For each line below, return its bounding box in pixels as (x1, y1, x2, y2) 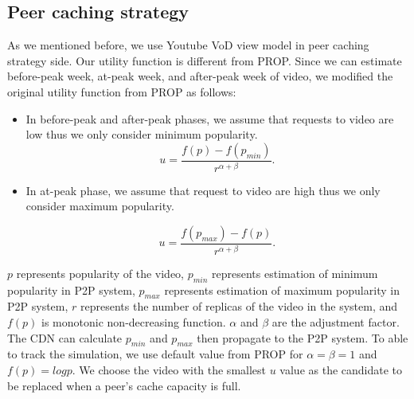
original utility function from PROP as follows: (7, 83, 236, 100)
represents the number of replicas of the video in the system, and (80, 298, 397, 315)
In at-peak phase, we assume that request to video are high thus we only (25, 182, 381, 198)
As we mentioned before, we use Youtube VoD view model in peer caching (7, 37, 369, 53)
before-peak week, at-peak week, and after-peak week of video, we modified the (7, 68, 393, 84)
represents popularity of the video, (16, 264, 185, 281)
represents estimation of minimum (212, 264, 378, 281)
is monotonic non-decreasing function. (41, 313, 226, 330)
